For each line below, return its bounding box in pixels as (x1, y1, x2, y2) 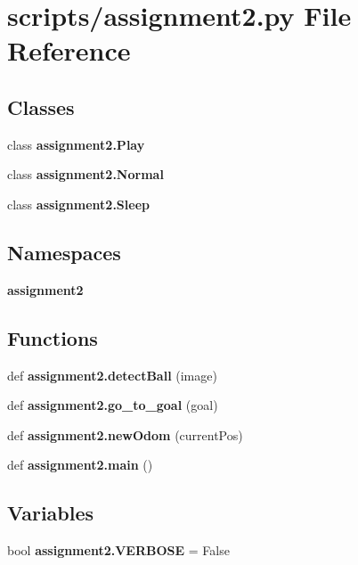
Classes (7, 93, 75, 120)
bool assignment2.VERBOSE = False (7, 541, 230, 560)
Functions (7, 323, 98, 351)
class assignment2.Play (7, 135, 145, 153)
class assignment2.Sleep (7, 194, 150, 213)
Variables (7, 499, 94, 527)
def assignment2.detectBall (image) (7, 365, 217, 384)
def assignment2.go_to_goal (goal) (7, 396, 218, 414)
